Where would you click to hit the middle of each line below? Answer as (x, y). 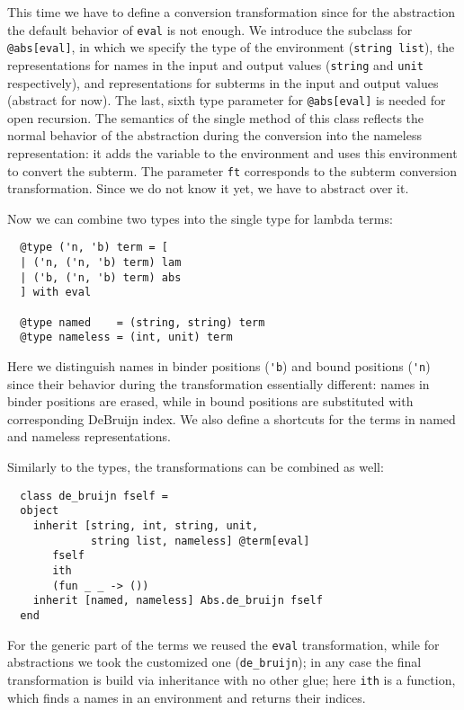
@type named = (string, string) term (143, 322)
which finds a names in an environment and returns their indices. (187, 697)
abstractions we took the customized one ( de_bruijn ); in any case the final (214, 662)
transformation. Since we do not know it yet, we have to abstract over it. (208, 188)
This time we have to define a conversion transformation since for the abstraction (231, 12)
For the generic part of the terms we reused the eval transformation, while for (223, 644)
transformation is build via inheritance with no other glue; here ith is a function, (232, 679)
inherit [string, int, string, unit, (146, 525)
